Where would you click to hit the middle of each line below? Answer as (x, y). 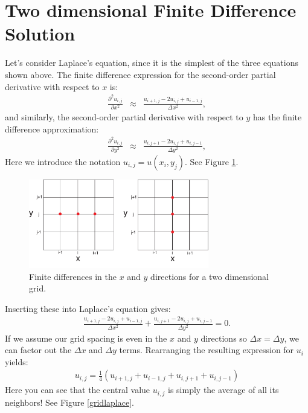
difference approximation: (52, 128)
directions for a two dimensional (210, 276)
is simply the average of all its (223, 390)
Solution (40, 34)
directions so (224, 338)
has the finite (278, 116)
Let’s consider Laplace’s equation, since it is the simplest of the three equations (152, 63)
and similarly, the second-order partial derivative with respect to (124, 116)
